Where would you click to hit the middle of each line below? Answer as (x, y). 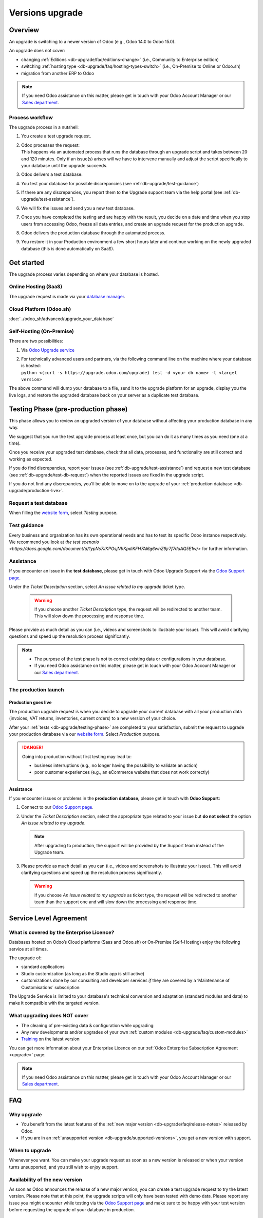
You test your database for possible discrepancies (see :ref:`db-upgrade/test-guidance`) (110, 183)
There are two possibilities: (36, 341)
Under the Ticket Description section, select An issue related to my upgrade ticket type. (97, 587)
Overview (24, 30)
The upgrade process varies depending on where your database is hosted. (84, 274)
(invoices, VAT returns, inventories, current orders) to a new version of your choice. (93, 718)
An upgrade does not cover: (37, 51)
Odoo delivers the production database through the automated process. (93, 233)
